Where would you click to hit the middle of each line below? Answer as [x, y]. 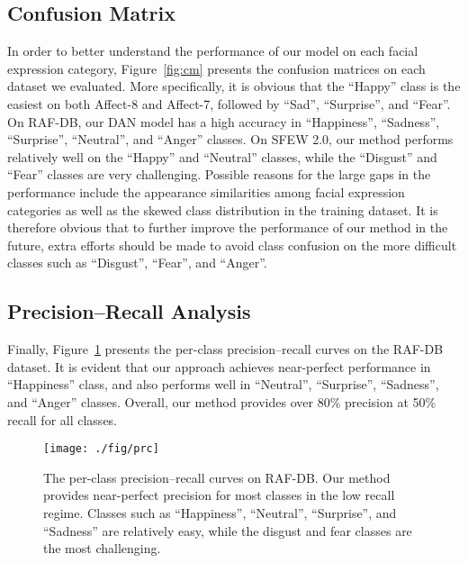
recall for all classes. [63, 419]
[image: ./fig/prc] [101, 449]
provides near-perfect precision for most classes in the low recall [219, 495]
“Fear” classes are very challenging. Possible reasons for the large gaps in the [219, 174]
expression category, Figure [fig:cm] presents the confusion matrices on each [216, 68]
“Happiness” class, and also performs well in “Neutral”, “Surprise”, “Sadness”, [223, 384]
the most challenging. [102, 548]
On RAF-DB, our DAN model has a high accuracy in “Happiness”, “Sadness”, [224, 121]
